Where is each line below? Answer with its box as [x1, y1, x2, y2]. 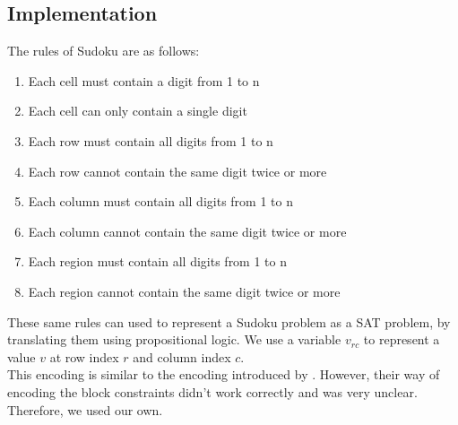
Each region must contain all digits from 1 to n [28, 252, 287, 271]
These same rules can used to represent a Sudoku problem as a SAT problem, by [7, 312, 451, 331]
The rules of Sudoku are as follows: [7, 41, 200, 60]
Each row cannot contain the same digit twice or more [28, 161, 327, 180]
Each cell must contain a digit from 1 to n [28, 71, 260, 90]
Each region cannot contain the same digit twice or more [28, 282, 341, 300]
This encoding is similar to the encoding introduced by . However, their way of [7, 365, 440, 384]
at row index [49, 347, 119, 366]
